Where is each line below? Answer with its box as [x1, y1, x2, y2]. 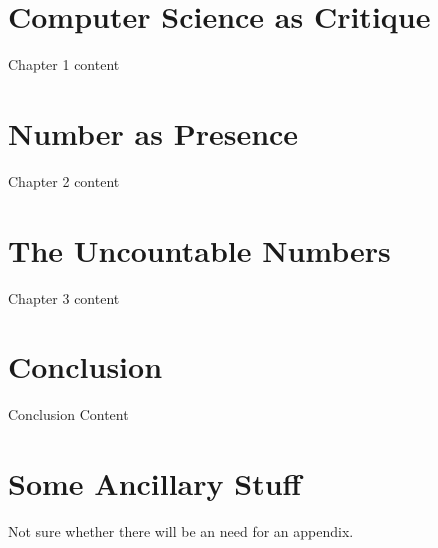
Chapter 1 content [8, 54, 120, 75]
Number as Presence [8, 112, 299, 153]
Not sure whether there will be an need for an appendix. [8, 521, 354, 541]
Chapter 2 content [8, 170, 120, 191]
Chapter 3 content [8, 287, 120, 308]
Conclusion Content [8, 404, 129, 425]
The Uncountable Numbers [8, 229, 391, 270]
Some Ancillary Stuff [8, 463, 302, 504]
